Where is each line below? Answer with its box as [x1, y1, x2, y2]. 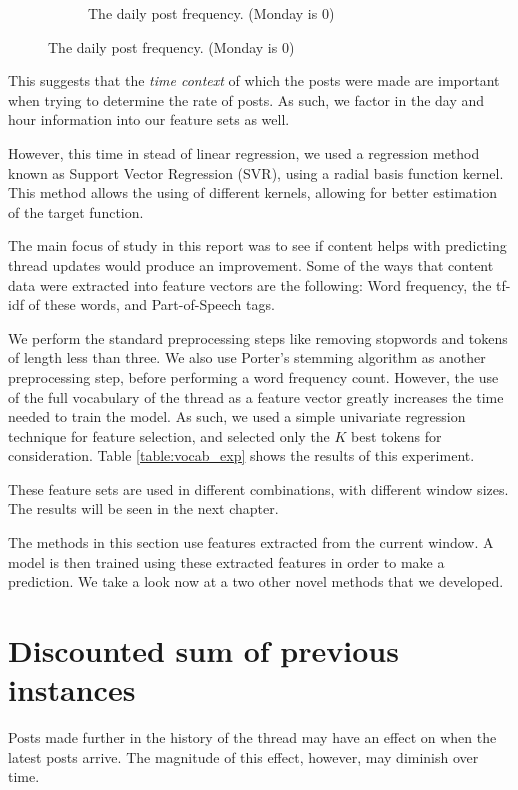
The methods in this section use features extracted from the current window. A [8, 532, 494, 553]
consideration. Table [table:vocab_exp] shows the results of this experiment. [8, 445, 475, 466]
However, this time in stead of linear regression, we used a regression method [8, 142, 480, 163]
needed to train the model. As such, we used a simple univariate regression [8, 406, 466, 427]
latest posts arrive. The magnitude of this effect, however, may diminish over [8, 746, 479, 767]
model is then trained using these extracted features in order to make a [8, 551, 445, 572]
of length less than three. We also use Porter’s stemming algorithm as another [8, 347, 486, 368]
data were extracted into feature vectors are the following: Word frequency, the [8, 274, 492, 295]
